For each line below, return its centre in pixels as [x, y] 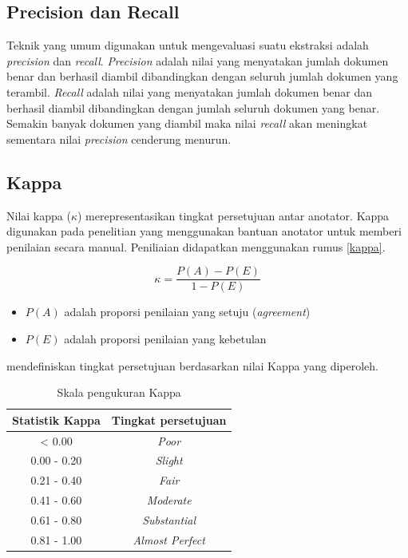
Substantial [169, 520]
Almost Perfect [169, 539]
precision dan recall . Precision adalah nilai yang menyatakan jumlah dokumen [198, 60]
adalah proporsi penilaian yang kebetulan [165, 338]
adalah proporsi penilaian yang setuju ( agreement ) [187, 312]
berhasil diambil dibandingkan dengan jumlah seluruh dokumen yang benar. [193, 107]
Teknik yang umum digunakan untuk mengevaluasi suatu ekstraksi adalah [188, 45]
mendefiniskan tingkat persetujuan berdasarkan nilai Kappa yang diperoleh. [192, 365]
